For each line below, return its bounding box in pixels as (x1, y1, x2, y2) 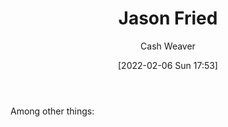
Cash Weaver (140, 40, 196, 52)
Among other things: (10, 105, 95, 117)
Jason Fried (118, 7, 218, 30)
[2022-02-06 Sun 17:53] (118, 59, 218, 71)
